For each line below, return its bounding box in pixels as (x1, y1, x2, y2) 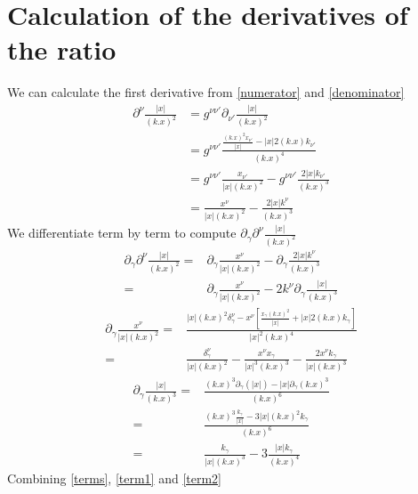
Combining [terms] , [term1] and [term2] (7, 468, 221, 487)
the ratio (7, 31, 117, 68)
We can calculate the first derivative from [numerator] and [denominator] (7, 83, 405, 101)
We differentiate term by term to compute (7, 223, 237, 242)
